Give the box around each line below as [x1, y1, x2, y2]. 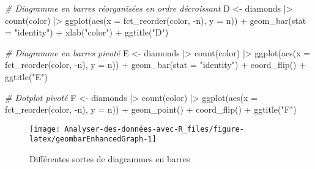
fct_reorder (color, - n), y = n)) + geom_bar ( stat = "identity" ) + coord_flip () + [5, 58, 306, 71]
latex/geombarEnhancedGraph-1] [29, 135, 157, 144]
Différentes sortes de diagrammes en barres [29, 152, 190, 165]
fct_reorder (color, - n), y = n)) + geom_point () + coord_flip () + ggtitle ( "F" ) [5, 103, 297, 116]
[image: [29, 124, 61, 133]
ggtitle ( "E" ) [5, 70, 48, 83]
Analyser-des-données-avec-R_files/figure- [64, 124, 244, 133]
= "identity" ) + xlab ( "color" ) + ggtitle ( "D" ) [5, 26, 169, 39]
